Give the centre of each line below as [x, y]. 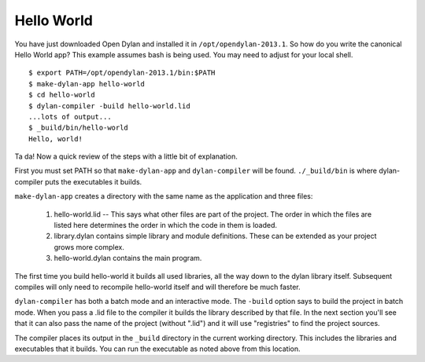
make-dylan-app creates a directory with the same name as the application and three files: [164, 196]
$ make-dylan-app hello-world [87, 84]
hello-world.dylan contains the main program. [128, 258]
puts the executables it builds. [93, 181]
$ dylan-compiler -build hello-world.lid [109, 106]
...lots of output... [70, 117]
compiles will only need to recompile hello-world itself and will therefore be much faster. [157, 287]
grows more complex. [89, 247]
